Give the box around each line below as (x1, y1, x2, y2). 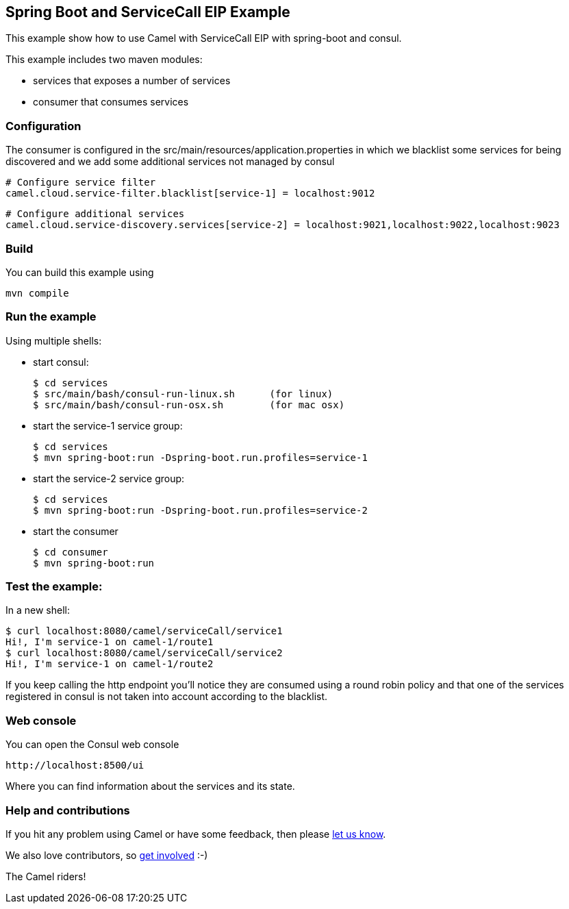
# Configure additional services (5, 208, 185, 220)
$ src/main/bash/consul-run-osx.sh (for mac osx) (33, 399, 345, 410)
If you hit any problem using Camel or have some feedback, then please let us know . (5, 827, 386, 840)
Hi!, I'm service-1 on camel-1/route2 (5, 658, 214, 670)
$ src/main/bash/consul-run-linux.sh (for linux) (33, 388, 333, 399)
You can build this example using (5, 266, 154, 278)
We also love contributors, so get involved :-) (5, 849, 208, 861)
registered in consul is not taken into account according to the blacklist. (5, 690, 328, 703)
